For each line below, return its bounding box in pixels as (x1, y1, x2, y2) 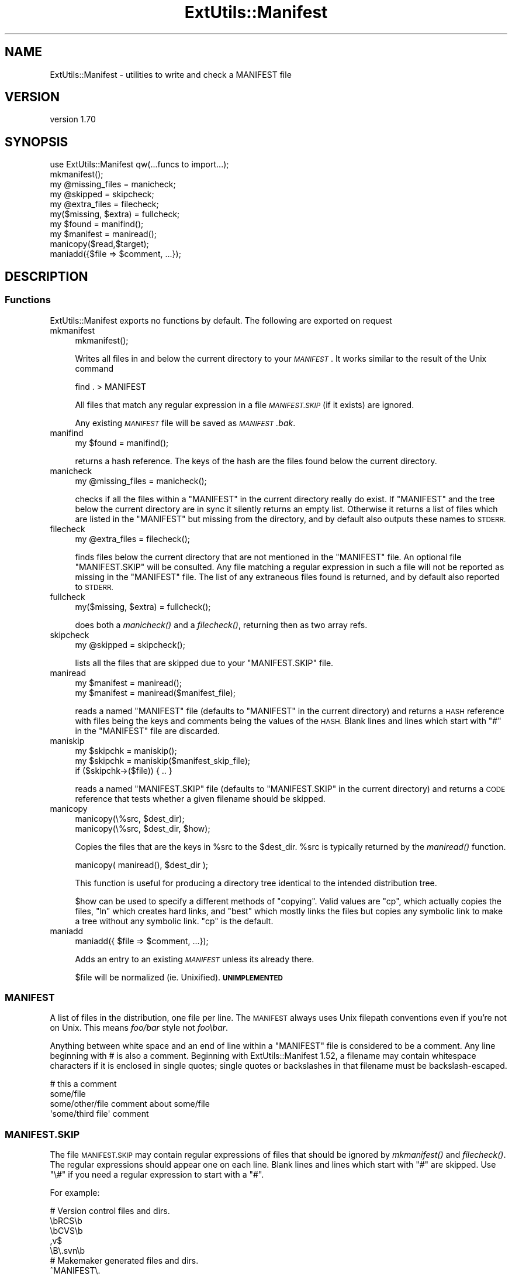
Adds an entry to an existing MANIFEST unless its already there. (75, 953, 314, 964)
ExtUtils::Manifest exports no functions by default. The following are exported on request (50, 315, 392, 325)
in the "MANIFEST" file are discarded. (75, 725, 220, 736)
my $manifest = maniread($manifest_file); (75, 687, 236, 698)
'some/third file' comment (50, 1109, 149, 1119)
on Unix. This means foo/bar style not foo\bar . (50, 1023, 229, 1033)
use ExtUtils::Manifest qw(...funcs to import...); (50, 159, 229, 170)
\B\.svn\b (50, 1246, 85, 1256)
